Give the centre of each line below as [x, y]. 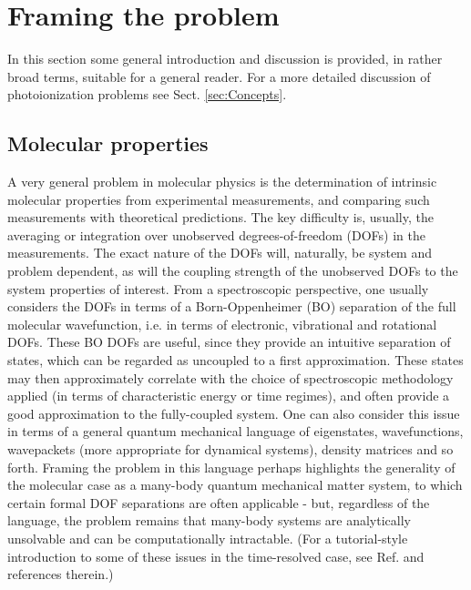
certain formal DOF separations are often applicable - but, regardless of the [219, 502]
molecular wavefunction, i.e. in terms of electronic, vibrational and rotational [222, 324]
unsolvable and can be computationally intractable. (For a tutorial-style [208, 538]
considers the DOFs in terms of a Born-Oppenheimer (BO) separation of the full [232, 306]
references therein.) [61, 574]
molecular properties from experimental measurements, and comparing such [219, 199]
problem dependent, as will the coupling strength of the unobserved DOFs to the [233, 271]
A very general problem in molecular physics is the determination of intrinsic [222, 182]
